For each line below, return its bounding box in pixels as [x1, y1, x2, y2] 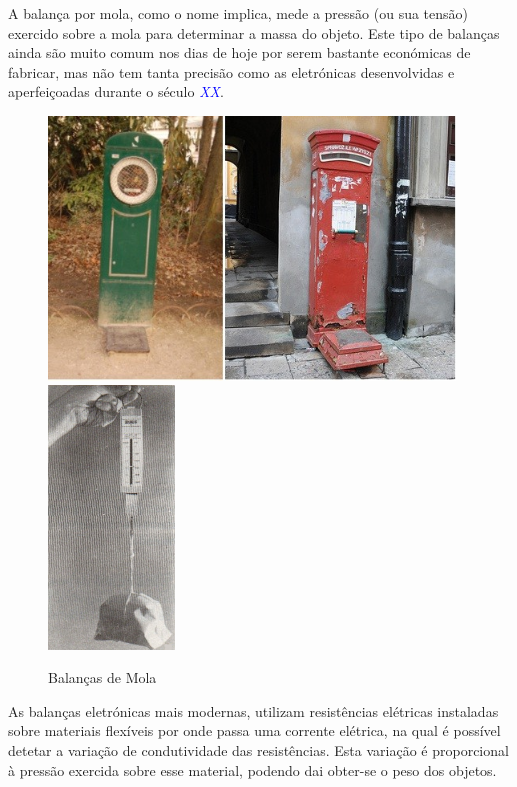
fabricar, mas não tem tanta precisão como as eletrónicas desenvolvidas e [8, 61, 455, 82]
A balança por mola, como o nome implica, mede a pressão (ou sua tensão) [8, 3, 468, 23]
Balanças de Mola [48, 667, 157, 688]
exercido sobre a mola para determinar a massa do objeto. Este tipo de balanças [8, 22, 500, 43]
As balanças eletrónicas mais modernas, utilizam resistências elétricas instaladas [8, 700, 499, 721]
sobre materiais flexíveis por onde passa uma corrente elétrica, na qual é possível [8, 720, 501, 741]
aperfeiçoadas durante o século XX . [8, 81, 224, 102]
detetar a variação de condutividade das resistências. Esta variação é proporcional [8, 740, 509, 761]
